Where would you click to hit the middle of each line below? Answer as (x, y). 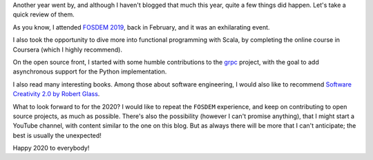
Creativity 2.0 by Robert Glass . (56, 94)
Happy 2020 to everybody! (51, 148)
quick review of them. (44, 14)
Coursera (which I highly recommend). (67, 49)
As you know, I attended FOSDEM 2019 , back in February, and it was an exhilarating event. (141, 27)
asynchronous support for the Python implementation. (90, 71)
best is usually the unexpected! (57, 135)
